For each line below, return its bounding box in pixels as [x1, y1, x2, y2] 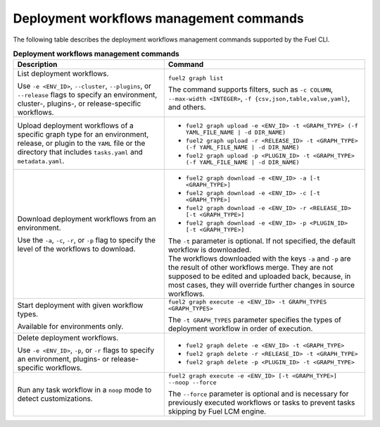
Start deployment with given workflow [17, 300, 144, 310]
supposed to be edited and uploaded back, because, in [167, 271, 351, 281]
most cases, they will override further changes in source [167, 280, 355, 290]
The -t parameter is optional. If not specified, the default [167, 236, 356, 246]
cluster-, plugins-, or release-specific [17, 99, 141, 109]
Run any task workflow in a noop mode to [17, 385, 152, 395]
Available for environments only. [17, 321, 124, 331]
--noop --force [167, 379, 217, 387]
